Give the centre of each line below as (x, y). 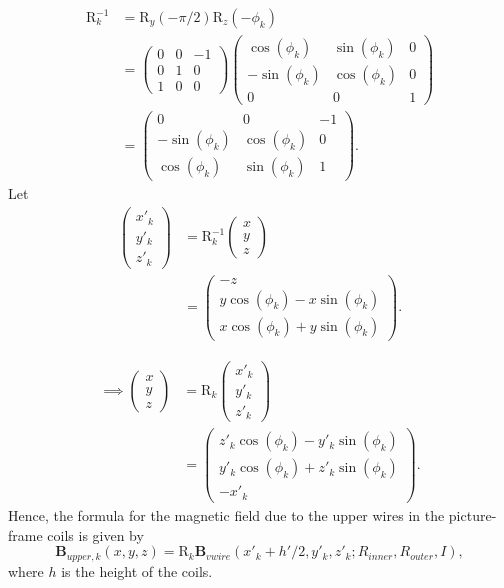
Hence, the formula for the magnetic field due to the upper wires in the (226, 514)
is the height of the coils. (137, 570)
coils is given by (95, 534)
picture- (472, 514)
